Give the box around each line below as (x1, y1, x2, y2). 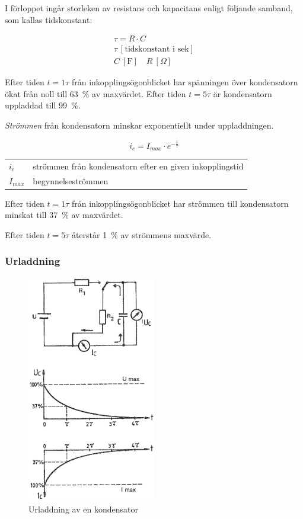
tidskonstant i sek (125, 45, 189, 54)
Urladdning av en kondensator (28, 502, 138, 515)
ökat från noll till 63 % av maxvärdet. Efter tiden (5, 87, 186, 100)
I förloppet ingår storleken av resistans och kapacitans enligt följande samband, (5, 2, 293, 14)
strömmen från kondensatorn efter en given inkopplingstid (33, 159, 244, 172)
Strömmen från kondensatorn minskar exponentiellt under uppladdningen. (5, 119, 274, 132)
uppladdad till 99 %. (5, 99, 81, 111)
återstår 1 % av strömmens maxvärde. (71, 228, 212, 241)
